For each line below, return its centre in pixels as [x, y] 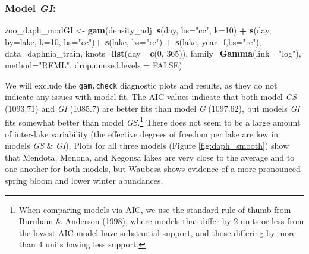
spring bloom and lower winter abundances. [84, 181]
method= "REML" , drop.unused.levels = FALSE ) [94, 65]
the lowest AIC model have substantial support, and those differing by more [157, 232]
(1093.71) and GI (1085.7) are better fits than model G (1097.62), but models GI [152, 108]
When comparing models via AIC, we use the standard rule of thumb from [155, 209]
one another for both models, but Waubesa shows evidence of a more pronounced [153, 169]
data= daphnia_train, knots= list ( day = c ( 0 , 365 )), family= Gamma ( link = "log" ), [153, 53]
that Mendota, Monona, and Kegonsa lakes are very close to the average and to [150, 157]
